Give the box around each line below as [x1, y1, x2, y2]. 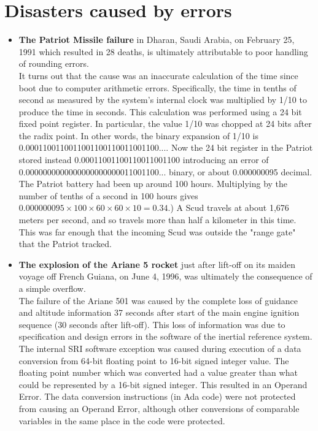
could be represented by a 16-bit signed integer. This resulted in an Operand [18, 378, 308, 391]
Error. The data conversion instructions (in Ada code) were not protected [18, 390, 296, 403]
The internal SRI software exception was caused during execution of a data [18, 341, 301, 354]
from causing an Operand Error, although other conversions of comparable [18, 402, 300, 414]
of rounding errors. [18, 57, 90, 70]
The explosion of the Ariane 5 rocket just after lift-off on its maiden [18, 257, 295, 270]
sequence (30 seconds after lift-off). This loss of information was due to [18, 318, 285, 330]
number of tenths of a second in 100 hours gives [18, 189, 198, 202]
